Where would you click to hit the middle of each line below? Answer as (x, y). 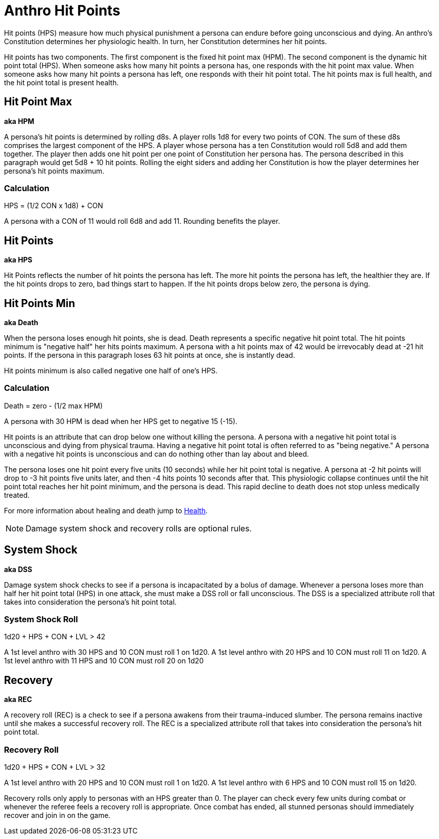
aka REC (18, 700)
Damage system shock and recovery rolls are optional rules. (139, 528)
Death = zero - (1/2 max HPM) (53, 405)
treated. (17, 495)
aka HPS (18, 260)
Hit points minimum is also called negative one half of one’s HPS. (111, 371)
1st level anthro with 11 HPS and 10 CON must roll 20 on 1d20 (104, 661)
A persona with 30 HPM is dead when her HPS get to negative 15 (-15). (121, 421)
